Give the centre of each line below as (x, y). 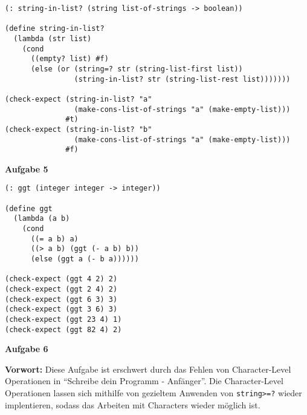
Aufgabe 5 (27, 168)
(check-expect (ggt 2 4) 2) (61, 289)
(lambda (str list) (53, 38)
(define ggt (29, 208)
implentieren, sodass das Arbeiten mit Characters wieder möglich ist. (133, 404)
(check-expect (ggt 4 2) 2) (61, 279)
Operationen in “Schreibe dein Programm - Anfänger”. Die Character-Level (144, 381)
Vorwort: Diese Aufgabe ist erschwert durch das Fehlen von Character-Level (148, 369)
